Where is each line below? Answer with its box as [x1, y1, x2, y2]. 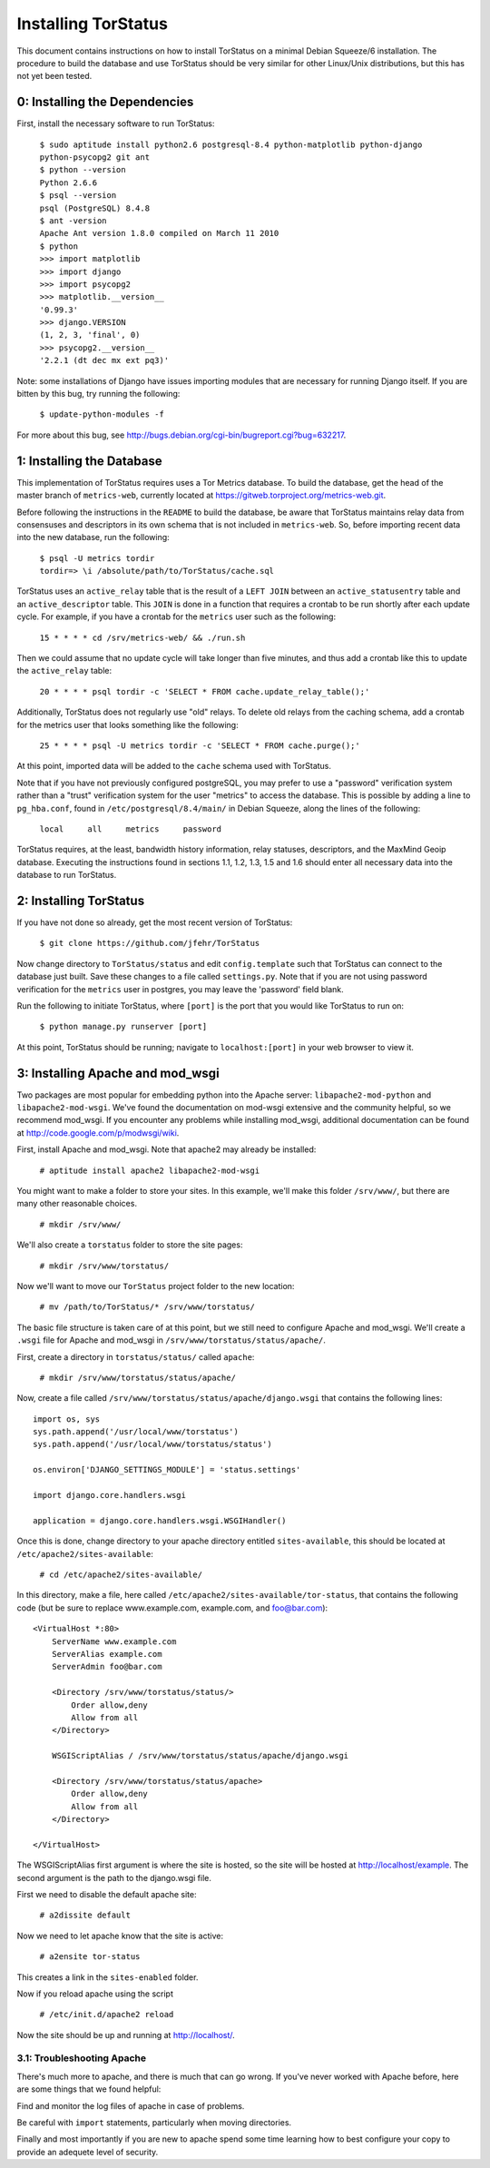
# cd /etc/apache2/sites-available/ [39, 1569, 203, 1580]
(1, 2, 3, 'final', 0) [39, 330, 141, 340]
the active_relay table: [16, 665, 113, 676]
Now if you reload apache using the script [16, 1988, 174, 1999]
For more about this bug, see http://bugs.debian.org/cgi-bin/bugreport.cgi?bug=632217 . [16, 429, 347, 440]
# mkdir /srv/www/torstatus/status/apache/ [39, 1372, 236, 1383]
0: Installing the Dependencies [16, 94, 194, 110]
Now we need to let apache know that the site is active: [16, 1930, 224, 1941]
